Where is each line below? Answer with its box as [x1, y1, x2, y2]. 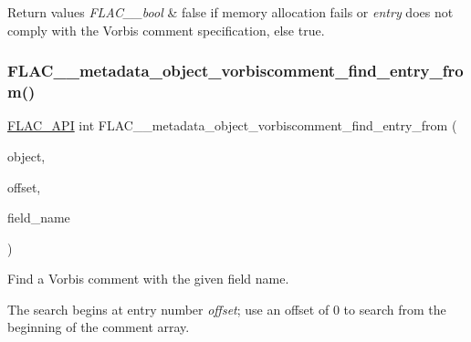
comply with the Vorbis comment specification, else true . [7, 20, 325, 39]
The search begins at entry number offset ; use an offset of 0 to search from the [7, 299, 446, 318]
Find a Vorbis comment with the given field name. [7, 269, 289, 288]
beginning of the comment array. [7, 317, 190, 337]
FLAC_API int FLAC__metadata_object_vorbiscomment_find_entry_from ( [7, 116, 457, 135]
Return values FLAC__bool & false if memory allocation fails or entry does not [7, 3, 454, 21]
